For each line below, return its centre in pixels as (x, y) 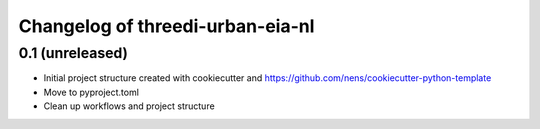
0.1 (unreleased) (73, 53)
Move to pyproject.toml (91, 92)
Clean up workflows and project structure (129, 106)
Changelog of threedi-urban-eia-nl (166, 26)
